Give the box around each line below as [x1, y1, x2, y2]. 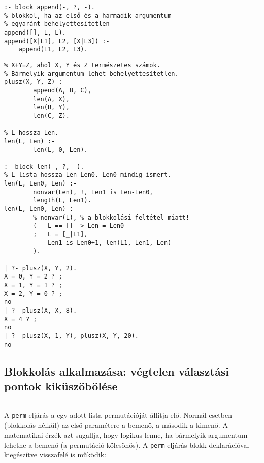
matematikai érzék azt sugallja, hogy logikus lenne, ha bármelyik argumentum [4, 429, 248, 440]
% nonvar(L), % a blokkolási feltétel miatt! [33, 213, 190, 221]
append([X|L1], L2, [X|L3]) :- [4, 37, 110, 45]
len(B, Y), [33, 104, 70, 111]
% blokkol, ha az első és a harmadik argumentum [4, 12, 172, 19]
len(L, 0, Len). [33, 146, 88, 153]
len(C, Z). [33, 112, 70, 119]
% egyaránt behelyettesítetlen [4, 20, 110, 28]
